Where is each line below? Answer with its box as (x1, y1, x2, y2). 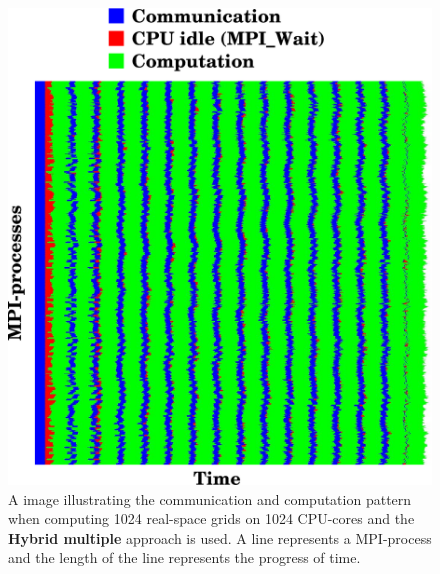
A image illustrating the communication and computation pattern (8, 488, 412, 509)
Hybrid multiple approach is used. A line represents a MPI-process (8, 527, 432, 548)
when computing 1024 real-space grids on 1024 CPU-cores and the (8, 508, 415, 529)
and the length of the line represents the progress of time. (8, 547, 361, 568)
